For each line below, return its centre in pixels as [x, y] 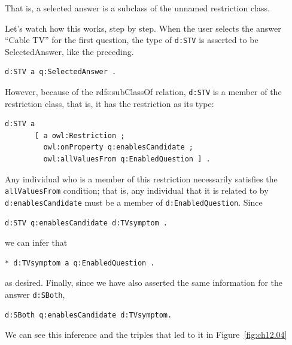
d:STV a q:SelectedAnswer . [61, 72]
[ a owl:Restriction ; [80, 135]
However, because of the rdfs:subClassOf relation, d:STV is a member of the [143, 92]
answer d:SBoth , [35, 294]
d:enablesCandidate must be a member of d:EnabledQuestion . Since [134, 202]
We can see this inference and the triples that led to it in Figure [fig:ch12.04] [146, 335]
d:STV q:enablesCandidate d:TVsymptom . [86, 223]
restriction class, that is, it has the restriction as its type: [109, 103]
